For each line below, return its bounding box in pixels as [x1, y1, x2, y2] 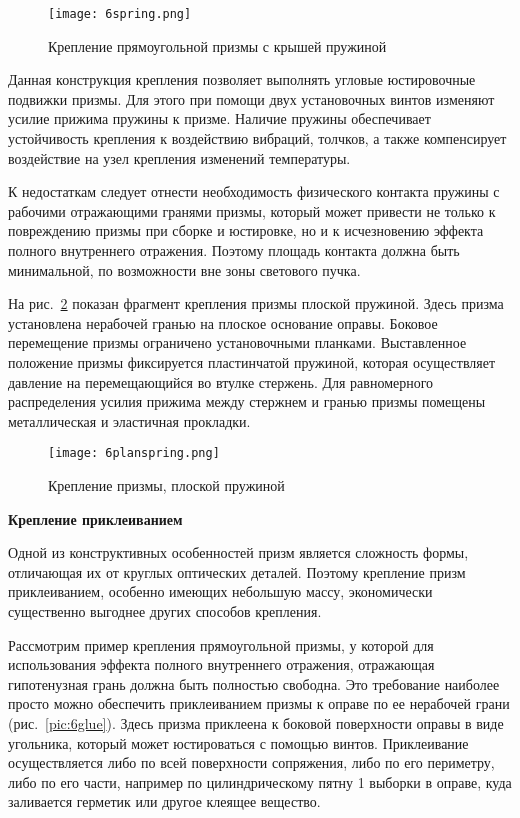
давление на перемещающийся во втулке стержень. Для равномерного [8, 371, 434, 392]
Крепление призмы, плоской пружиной [48, 475, 285, 495]
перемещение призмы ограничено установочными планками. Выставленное [8, 332, 467, 353]
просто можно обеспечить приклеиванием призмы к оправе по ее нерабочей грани [8, 693, 510, 714]
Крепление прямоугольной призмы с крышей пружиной [48, 35, 387, 56]
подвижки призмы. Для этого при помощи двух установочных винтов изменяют [8, 88, 495, 109]
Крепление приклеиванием [8, 508, 183, 529]
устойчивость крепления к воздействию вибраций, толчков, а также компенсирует [8, 128, 507, 149]
